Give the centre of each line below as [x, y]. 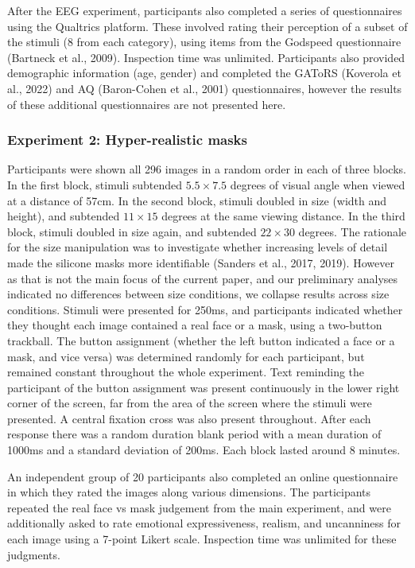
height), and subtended [64, 216]
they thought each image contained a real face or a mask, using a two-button [195, 325]
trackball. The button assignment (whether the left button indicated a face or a [201, 340]
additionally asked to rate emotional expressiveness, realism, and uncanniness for [204, 523]
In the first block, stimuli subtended [95, 184]
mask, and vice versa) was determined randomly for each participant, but [186, 356]
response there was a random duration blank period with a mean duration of [194, 434]
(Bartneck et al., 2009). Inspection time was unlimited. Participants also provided [206, 57]
